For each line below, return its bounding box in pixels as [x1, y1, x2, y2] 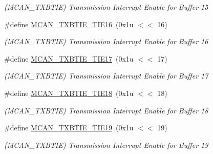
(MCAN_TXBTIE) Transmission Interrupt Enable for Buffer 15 [4, 2, 208, 12]
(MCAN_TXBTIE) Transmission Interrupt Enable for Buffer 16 [4, 36, 208, 47]
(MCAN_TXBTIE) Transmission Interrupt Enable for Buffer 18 [4, 105, 208, 115]
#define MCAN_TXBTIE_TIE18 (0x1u [4, 87, 134, 98]
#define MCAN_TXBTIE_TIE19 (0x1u [4, 122, 134, 133]
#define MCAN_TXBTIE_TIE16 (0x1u [4, 18, 134, 29]
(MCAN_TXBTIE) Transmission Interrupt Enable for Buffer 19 [4, 139, 208, 150]
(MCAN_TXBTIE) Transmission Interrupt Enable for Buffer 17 [4, 70, 208, 81]
